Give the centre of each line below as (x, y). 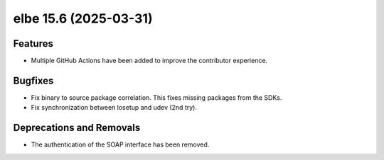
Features (33, 44)
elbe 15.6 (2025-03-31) (83, 18)
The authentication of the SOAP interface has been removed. (120, 144)
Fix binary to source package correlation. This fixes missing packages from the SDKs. (156, 97)
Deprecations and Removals (77, 128)
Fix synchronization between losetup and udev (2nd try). (114, 108)
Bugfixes (33, 80)
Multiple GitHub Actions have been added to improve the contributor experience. (149, 61)
